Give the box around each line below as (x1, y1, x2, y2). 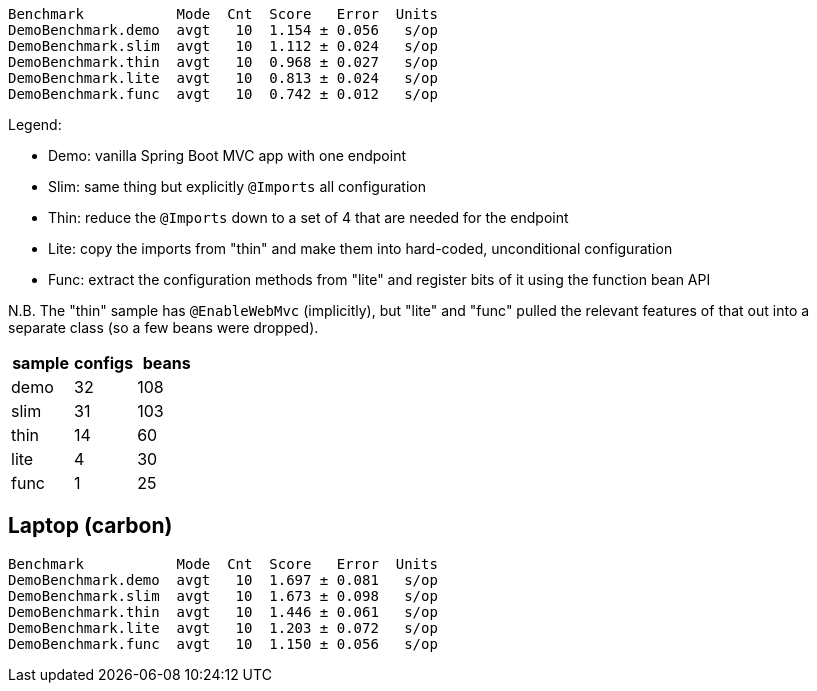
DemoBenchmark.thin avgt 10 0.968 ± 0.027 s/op (8, 54, 438, 70)
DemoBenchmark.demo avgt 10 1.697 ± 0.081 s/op (8, 571, 438, 588)
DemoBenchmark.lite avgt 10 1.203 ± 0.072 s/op (8, 619, 438, 636)
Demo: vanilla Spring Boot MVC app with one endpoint (48, 147, 406, 164)
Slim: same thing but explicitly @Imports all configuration (48, 178, 426, 195)
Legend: (8, 116, 62, 133)
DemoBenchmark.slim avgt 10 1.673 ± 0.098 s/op (8, 587, 438, 604)
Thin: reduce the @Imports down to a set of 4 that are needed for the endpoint (48, 209, 569, 226)
